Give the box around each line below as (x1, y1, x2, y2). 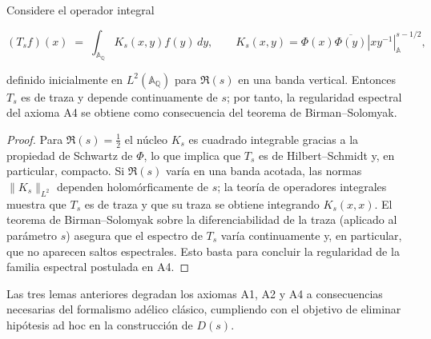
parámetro (6, 226, 58, 243)
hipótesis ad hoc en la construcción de (6, 316, 193, 333)
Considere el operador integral (6, 2, 155, 18)
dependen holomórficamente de (56, 178, 208, 194)
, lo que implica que (143, 146, 241, 163)
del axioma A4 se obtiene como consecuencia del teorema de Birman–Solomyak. (6, 104, 397, 121)
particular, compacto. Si (6, 162, 125, 179)
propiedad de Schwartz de (6, 146, 133, 163)
